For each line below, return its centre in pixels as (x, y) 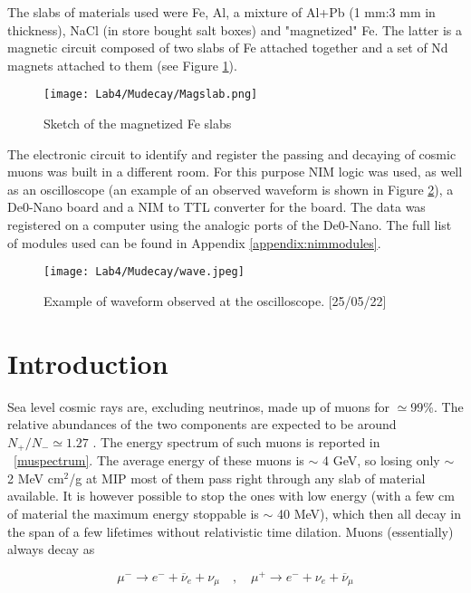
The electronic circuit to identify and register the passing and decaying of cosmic (232, 153)
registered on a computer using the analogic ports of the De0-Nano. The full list (230, 225)
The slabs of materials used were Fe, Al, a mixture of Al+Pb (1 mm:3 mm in (221, 12)
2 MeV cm (36, 478)
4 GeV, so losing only (381, 460)
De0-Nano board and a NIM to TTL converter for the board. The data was (216, 207)
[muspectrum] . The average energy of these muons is (159, 460)
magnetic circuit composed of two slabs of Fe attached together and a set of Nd (228, 48)
